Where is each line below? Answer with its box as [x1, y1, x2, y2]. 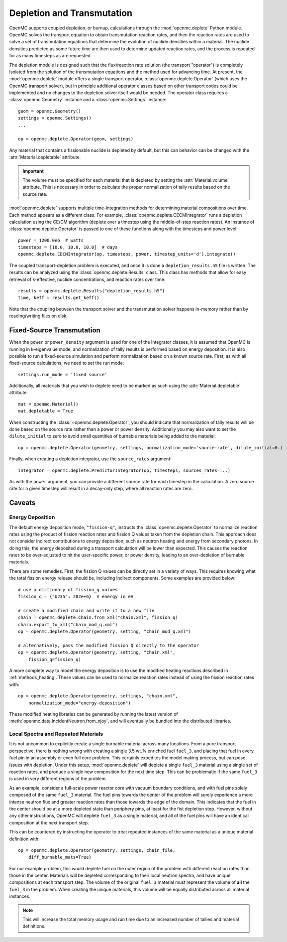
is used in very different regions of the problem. [9, 776, 107, 782]
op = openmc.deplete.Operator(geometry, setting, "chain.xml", [18, 650, 176, 655]
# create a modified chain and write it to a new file [18, 608, 155, 613]
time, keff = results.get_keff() [18, 295, 99, 301]
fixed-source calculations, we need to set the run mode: [9, 360, 124, 366]
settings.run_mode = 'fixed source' [18, 372, 107, 377]
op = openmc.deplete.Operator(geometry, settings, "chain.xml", [18, 693, 179, 699]
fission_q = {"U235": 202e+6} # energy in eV [18, 594, 134, 600]
